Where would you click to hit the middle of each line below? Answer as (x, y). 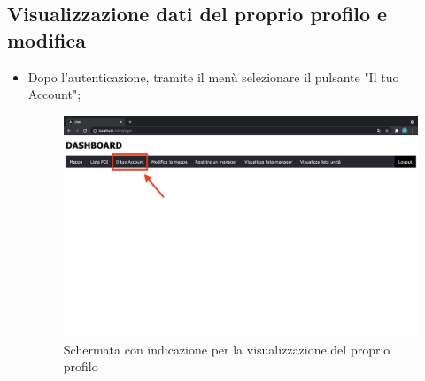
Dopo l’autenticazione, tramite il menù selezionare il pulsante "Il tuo (213, 76)
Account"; (54, 94)
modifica (46, 39)
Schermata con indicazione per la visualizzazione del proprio (227, 349)
